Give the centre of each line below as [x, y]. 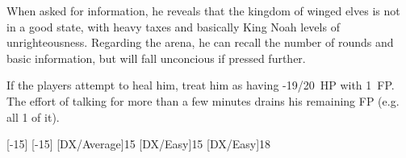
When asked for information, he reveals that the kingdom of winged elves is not [203, 10]
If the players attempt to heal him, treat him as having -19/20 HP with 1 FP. [201, 85]
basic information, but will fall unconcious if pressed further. [156, 58]
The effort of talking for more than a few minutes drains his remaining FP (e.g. [203, 100]
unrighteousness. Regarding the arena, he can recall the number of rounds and [200, 42]
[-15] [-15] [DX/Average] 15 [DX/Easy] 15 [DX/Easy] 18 [139, 144]
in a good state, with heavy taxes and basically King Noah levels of [173, 26]
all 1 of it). [33, 116]
